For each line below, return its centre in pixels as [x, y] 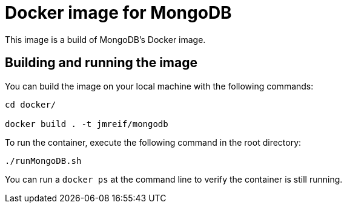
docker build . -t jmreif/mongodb [87, 124]
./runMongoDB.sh [43, 161]
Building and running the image [101, 63]
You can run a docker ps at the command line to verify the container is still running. [174, 179]
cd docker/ [31, 104]
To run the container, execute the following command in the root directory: [153, 142]
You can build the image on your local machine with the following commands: [159, 86]
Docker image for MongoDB [118, 13]
